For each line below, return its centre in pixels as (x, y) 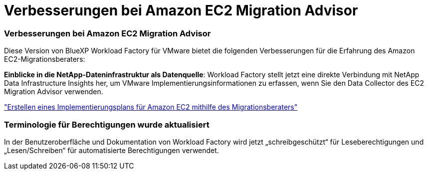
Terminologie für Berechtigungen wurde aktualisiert (107, 124)
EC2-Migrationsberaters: (45, 59)
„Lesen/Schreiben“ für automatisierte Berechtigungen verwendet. (111, 150)
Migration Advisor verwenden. (54, 92)
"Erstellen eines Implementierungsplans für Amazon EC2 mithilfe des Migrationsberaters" (151, 107)
